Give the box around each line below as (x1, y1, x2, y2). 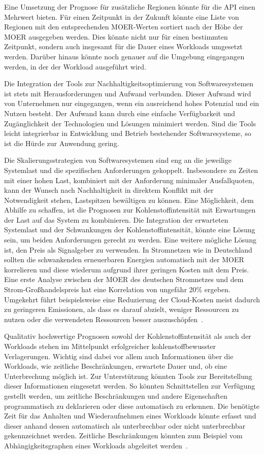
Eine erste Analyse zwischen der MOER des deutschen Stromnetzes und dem (4, 274, 244, 285)
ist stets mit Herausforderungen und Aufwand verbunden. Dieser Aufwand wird (4, 88, 251, 98)
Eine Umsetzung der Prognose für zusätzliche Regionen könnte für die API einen (4, 2, 255, 12)
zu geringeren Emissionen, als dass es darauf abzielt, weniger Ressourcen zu (4, 304, 239, 315)
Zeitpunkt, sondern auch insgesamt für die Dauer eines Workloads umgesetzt (4, 41, 243, 52)
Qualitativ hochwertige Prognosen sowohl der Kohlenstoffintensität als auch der (4, 331, 251, 341)
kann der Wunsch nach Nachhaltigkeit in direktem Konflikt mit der (4, 185, 214, 195)
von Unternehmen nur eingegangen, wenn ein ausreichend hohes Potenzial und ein (4, 98, 259, 109)
